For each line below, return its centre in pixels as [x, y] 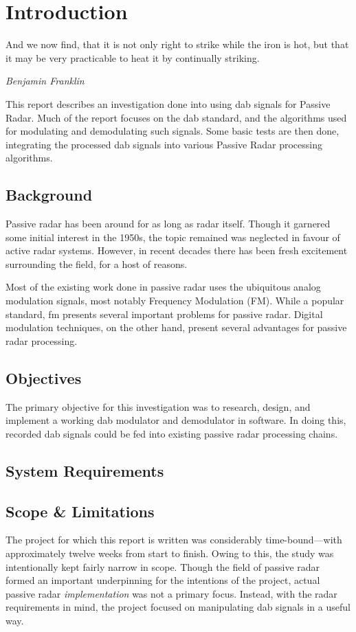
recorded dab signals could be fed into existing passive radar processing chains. [172, 433]
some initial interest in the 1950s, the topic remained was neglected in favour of [173, 237]
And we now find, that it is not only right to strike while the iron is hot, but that [177, 44]
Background [49, 195]
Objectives [44, 377]
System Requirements [85, 470]
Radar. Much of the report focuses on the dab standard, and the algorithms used [176, 117]
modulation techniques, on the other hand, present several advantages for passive [176, 327]
